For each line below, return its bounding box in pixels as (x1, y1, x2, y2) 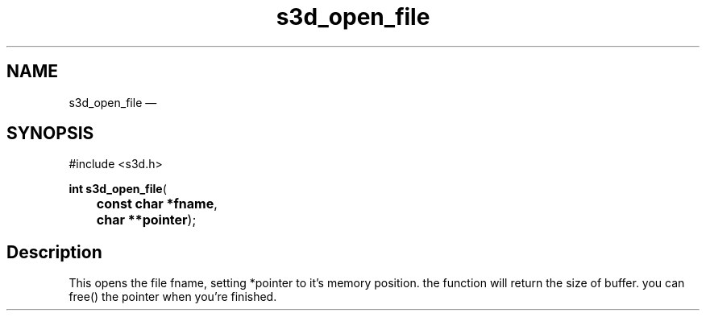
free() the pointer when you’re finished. (69, 290, 277, 304)
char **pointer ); (96, 212, 197, 228)
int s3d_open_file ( (69, 182, 167, 196)
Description (6, 241, 102, 262)
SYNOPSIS (6, 123, 94, 144)
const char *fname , (96, 196, 218, 212)
